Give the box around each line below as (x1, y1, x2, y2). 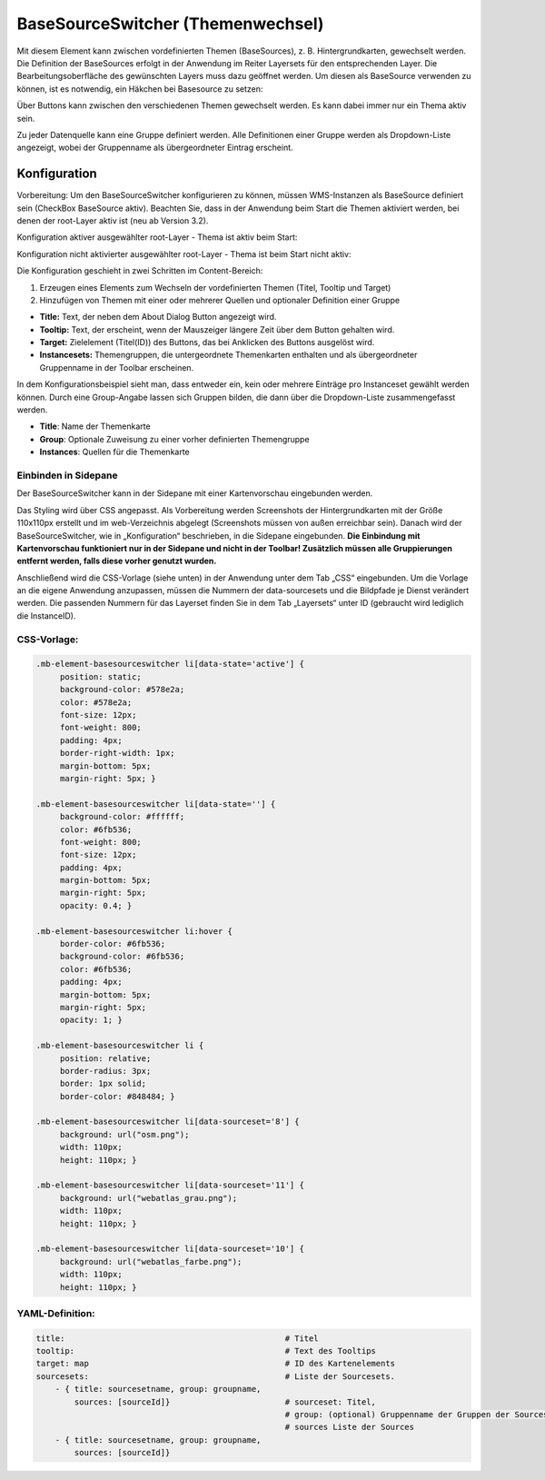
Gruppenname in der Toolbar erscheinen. (39, 362, 194, 372)
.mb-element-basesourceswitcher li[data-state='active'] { (35, 659, 304, 670)
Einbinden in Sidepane (16, 469, 118, 482)
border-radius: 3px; (59, 1066, 152, 1076)
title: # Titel (35, 1333, 319, 1344)
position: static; (59, 671, 143, 681)
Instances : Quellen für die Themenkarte (39, 446, 190, 458)
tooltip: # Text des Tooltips (35, 1346, 377, 1356)
